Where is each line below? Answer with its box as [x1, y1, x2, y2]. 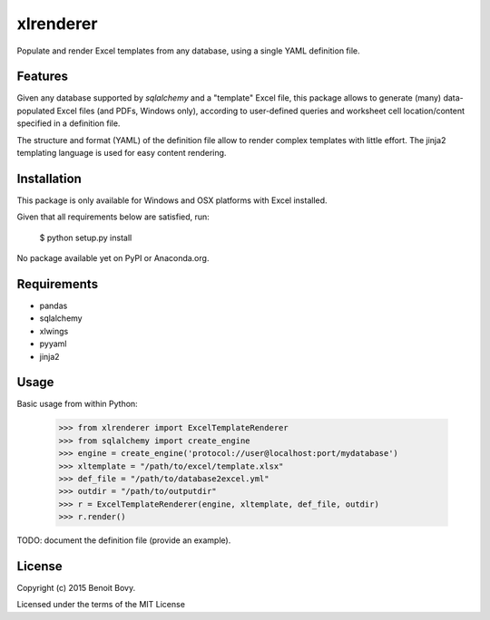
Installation [16, 170, 82, 186]
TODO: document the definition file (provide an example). [16, 535, 231, 546]
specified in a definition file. [16, 118, 121, 129]
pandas [39, 300, 68, 311]
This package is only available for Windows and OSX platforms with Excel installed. [16, 195, 328, 206]
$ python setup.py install [39, 232, 132, 243]
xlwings [39, 325, 69, 336]
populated [16, 105, 55, 116]
